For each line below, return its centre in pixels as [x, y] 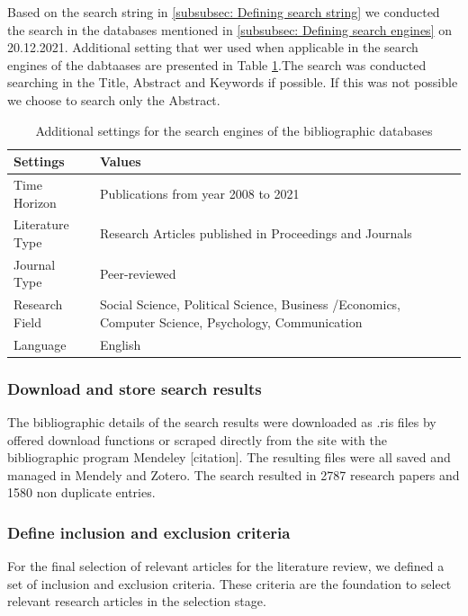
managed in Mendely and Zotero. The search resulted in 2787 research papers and [234, 474]
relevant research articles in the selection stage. [137, 601]
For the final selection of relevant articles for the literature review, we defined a [226, 566]
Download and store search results [135, 388]
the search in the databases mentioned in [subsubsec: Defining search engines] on [229, 29]
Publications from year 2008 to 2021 [199, 193]
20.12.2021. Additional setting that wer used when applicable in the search [213, 47]
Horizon [35, 202]
